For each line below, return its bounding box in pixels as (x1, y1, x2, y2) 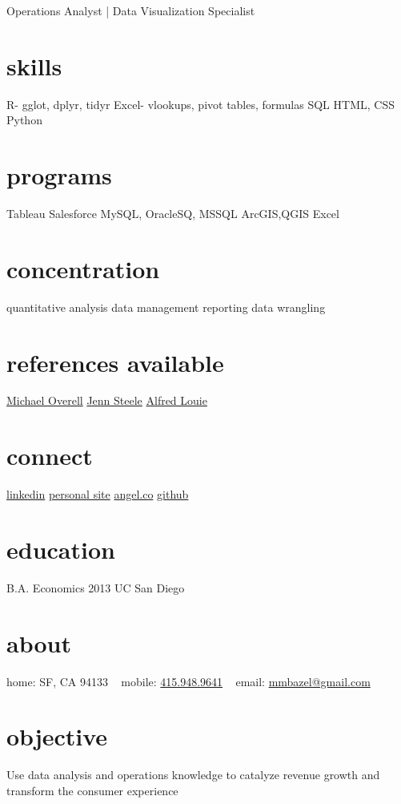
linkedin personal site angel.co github (6, 486, 189, 503)
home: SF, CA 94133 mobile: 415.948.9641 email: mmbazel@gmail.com (6, 673, 371, 689)
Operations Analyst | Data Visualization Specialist (6, 2, 255, 18)
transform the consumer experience (6, 782, 178, 798)
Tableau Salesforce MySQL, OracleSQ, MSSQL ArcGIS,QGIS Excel (6, 205, 339, 222)
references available (6, 345, 224, 378)
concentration (6, 252, 160, 285)
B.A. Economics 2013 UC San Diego (6, 579, 185, 596)
